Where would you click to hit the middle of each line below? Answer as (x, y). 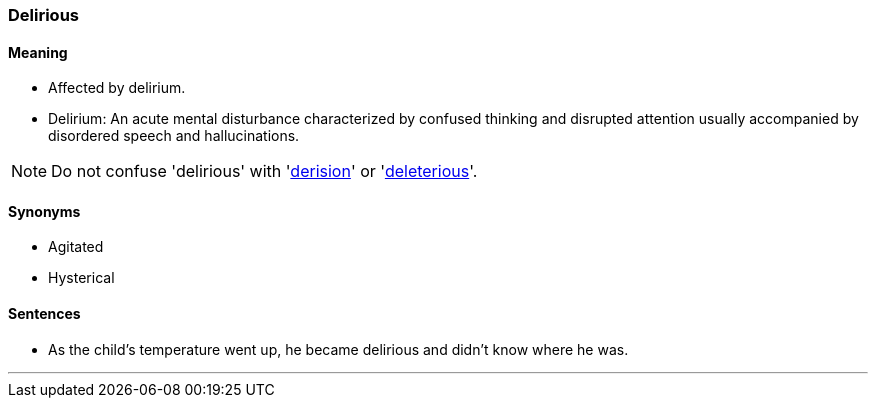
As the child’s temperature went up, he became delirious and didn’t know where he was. (338, 349)
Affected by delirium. (117, 88)
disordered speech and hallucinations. (174, 136)
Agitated (76, 247)
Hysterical (81, 278)
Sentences (44, 314)
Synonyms (44, 211)
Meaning (38, 52)
